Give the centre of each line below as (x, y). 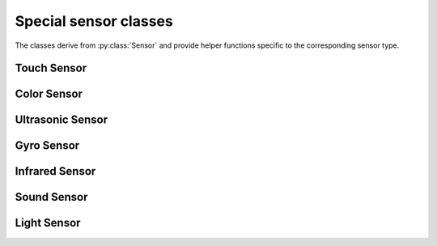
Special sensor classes (94, 21)
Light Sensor (48, 223)
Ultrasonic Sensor (62, 120)
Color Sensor (49, 94)
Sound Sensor (51, 197)
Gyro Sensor (47, 146)
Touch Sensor (51, 68)
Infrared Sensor (55, 171)
